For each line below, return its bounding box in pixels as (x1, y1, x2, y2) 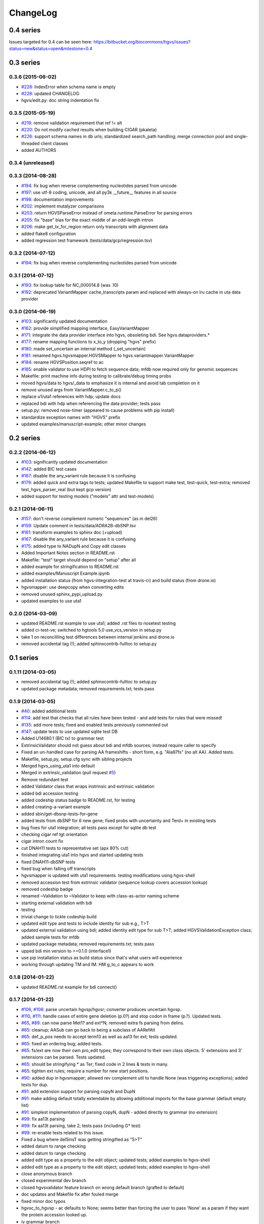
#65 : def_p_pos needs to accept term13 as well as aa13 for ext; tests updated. (21, 1034, 178, 1040)
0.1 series (9, 654, 39, 662)
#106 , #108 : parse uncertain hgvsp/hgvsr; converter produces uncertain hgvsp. (21, 1006, 182, 1012)
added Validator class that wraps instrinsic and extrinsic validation (21, 783, 155, 789)
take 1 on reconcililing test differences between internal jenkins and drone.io (21, 634, 175, 640)
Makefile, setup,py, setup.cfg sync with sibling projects (21, 756, 132, 762)
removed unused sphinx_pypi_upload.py (21, 591, 103, 597)
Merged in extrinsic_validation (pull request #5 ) (21, 770, 116, 776)
